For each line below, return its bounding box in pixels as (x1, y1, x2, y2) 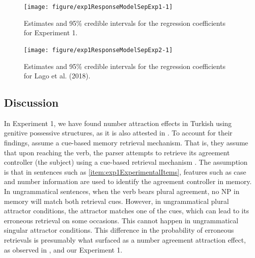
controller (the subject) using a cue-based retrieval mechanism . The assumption (4, 157, 248, 167)
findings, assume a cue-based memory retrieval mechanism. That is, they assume (4, 137, 249, 148)
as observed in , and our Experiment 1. (4, 244, 122, 255)
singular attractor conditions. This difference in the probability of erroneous (4, 225, 234, 235)
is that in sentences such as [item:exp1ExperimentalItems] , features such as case (4, 166, 247, 177)
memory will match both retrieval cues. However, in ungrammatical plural (4, 195, 229, 206)
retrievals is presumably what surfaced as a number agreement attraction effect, (4, 235, 246, 245)
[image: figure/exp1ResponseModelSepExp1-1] (24, 3, 173, 10)
